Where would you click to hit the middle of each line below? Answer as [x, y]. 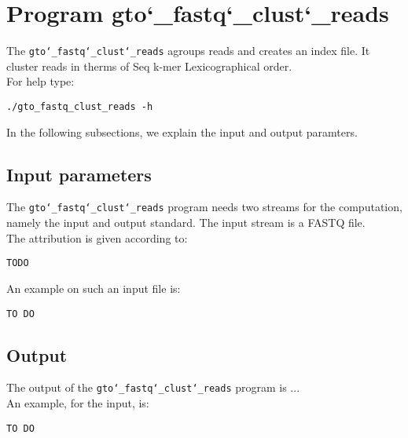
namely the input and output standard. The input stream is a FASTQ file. [186, 223]
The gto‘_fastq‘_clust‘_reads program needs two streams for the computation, [204, 207]
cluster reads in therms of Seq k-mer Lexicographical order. [149, 66]
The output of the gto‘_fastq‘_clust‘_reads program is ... [153, 387]
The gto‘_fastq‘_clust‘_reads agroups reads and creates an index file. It [188, 51]
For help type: [40, 81]
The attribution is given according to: [97, 237]
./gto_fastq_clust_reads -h [80, 106]
